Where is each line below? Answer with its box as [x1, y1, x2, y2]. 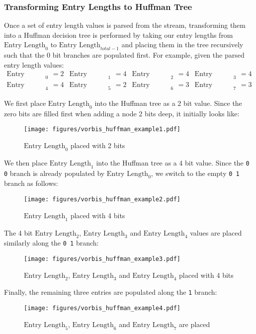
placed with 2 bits [70, 140, 125, 151]
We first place [4, 98, 46, 108]
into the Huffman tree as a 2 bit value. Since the [94, 98, 242, 108]
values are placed [190, 227, 242, 238]
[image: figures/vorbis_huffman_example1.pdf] [24, 126, 180, 133]
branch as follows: [4, 178, 58, 188]
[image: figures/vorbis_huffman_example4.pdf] [24, 305, 180, 312]
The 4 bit [4, 227, 33, 238]
